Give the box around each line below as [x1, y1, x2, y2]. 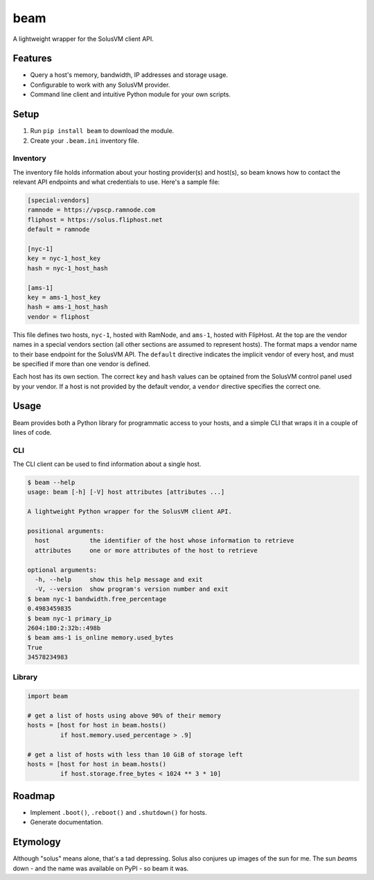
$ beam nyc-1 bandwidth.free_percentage [27, 595, 166, 603]
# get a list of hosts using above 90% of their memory [27, 711, 222, 720]
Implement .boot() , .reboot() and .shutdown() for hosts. [30, 808, 207, 816]
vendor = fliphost [27, 313, 90, 320]
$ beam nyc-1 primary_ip [27, 614, 112, 622]
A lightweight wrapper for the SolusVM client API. [12, 35, 154, 43]
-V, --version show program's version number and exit [35, 585, 229, 593]
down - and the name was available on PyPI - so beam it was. [12, 864, 189, 872]
